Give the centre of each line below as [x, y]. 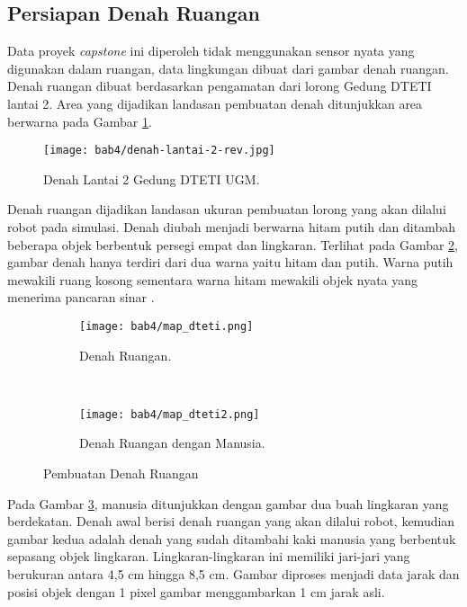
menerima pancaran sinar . [81, 297]
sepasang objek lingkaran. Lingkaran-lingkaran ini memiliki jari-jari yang [209, 556]
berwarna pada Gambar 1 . [80, 121]
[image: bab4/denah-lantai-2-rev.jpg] [159, 151]
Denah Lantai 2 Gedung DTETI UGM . [152, 179]
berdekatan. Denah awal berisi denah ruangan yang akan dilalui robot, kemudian [231, 521]
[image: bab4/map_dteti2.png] [170, 414]
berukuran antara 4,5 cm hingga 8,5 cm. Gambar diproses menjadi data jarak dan [233, 574]
